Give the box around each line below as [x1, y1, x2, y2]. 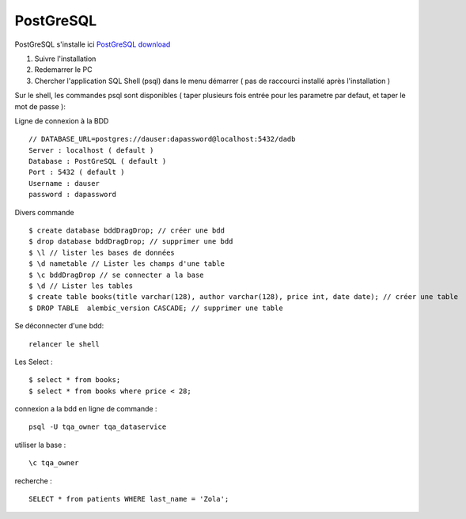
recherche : [14, 475, 53, 486]
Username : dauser [28, 179, 100, 188]
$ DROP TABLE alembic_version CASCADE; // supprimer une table [28, 303, 284, 313]
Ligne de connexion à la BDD [14, 116, 109, 126]
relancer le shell [28, 339, 100, 348]
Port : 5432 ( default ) [28, 168, 125, 177]
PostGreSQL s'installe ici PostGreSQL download [14, 40, 171, 49]
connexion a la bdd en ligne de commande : [14, 404, 157, 414]
